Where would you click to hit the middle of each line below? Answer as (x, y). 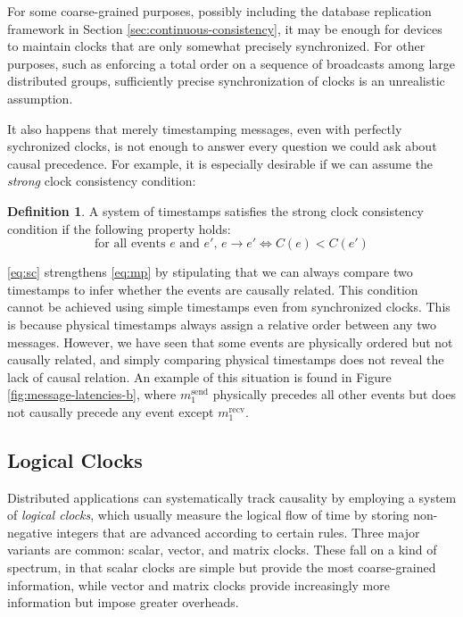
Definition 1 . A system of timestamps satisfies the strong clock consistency (215, 210)
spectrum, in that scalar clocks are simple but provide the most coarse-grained (222, 567)
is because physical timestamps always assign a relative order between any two (222, 324)
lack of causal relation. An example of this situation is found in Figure (199, 376)
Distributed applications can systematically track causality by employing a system (232, 497)
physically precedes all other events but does (334, 394)
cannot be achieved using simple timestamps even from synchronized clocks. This (229, 307)
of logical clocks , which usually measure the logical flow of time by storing (208, 515)
